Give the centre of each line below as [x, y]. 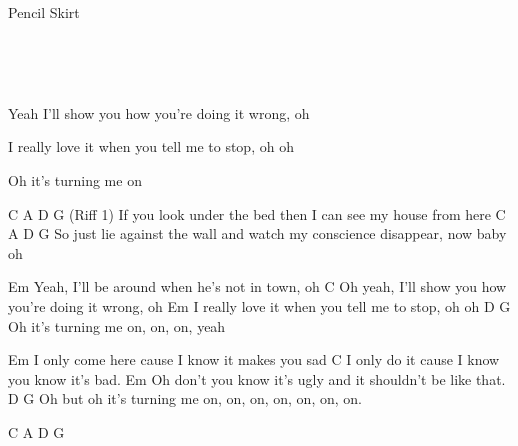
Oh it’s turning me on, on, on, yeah [117, 325]
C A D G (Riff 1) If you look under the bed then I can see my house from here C [257, 213]
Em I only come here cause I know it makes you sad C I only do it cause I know [254, 359]
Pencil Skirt [44, 12]
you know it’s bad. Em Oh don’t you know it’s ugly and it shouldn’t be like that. [257, 378]
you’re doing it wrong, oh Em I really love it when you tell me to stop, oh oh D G [259, 305]
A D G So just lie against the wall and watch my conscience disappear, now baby [257, 233]
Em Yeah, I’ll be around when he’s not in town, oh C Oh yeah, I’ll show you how [257, 286]
